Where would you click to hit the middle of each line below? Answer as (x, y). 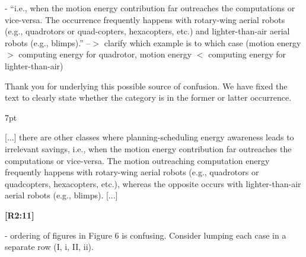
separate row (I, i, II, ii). (49, 247)
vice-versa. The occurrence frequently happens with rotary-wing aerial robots (145, 19)
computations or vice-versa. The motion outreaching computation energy (137, 160)
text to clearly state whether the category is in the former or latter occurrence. (148, 97)
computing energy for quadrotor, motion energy (105, 54)
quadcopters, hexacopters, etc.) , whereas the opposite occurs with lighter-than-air (153, 183)
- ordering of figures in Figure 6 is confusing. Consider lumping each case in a (146, 235)
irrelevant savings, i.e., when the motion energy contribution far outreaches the (148, 148)
